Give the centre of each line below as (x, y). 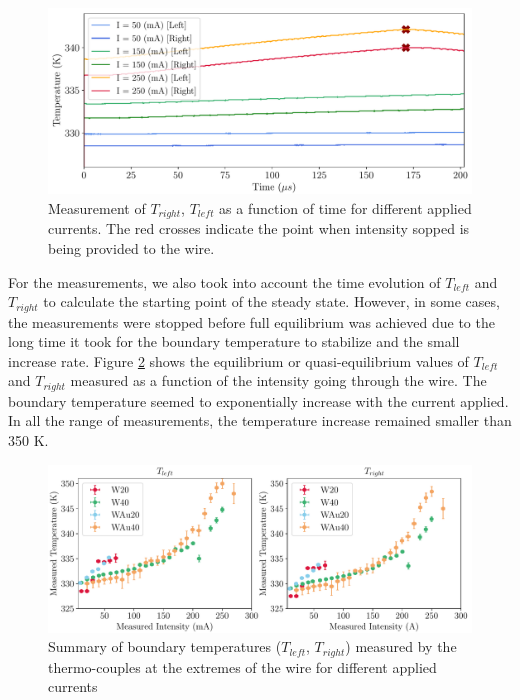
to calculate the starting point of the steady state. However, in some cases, (271, 301)
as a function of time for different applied (345, 207)
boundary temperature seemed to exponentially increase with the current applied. (258, 400)
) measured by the (401, 646)
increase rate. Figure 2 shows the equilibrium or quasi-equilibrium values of (238, 360)
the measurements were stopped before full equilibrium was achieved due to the (251, 321)
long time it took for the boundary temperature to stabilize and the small (234, 341)
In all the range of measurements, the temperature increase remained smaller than (260, 420)
